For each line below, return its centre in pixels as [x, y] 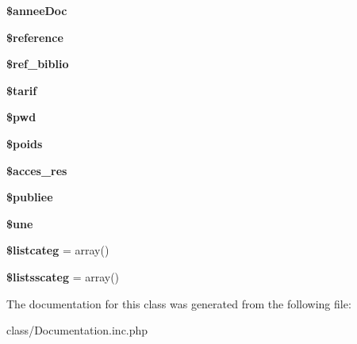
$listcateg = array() [58, 250]
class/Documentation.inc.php [77, 330]
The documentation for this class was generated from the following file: [179, 303]
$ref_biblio [38, 64]
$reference [35, 37]
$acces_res [37, 170]
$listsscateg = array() [63, 276]
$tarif [22, 90]
